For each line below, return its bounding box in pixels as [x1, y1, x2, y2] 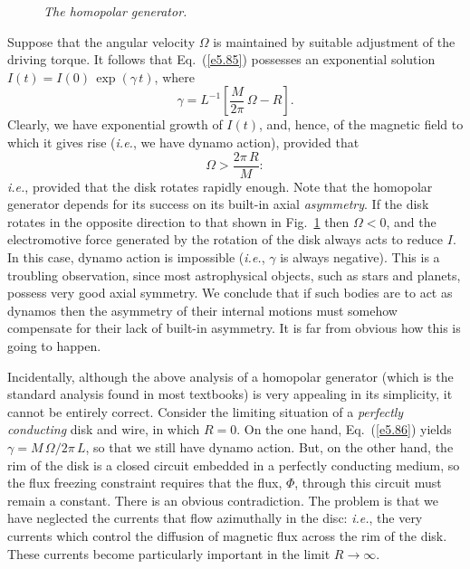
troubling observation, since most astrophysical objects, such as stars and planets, [7, 265, 461, 284]
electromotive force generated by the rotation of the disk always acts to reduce [7, 230, 444, 249]
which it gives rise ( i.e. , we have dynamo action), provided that [7, 132, 360, 151]
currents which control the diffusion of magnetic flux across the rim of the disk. [7, 526, 447, 545]
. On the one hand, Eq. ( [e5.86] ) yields [236, 420, 452, 439]
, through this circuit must [294, 473, 442, 492]
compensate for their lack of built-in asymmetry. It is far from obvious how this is [7, 318, 461, 337]
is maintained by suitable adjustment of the [213, 32, 456, 51]
